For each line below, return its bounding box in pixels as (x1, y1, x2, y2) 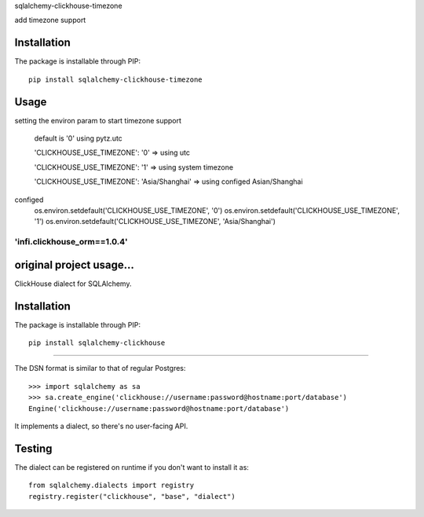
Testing (14, 442, 53, 455)
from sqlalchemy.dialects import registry (28, 481, 195, 490)
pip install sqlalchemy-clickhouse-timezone (28, 75, 203, 84)
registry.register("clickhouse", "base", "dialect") (28, 492, 236, 500)
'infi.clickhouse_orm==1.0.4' (14, 236, 129, 247)
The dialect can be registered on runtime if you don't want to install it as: (14, 462, 249, 471)
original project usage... (14, 258, 135, 271)
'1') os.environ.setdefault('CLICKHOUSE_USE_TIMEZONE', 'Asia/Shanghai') (34, 217, 276, 226)
